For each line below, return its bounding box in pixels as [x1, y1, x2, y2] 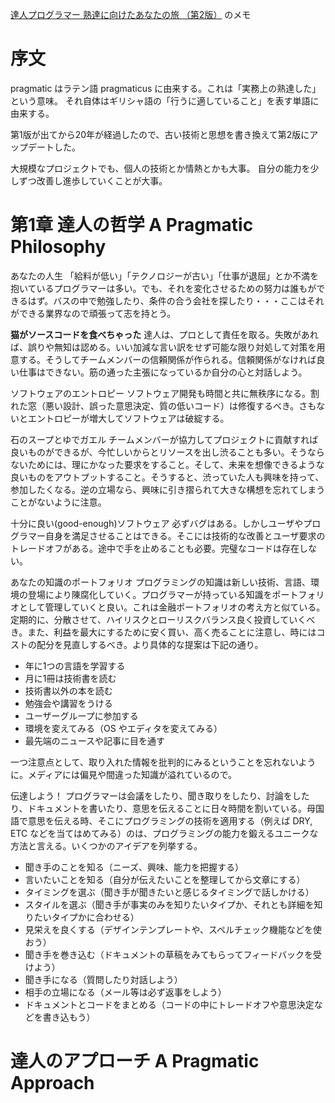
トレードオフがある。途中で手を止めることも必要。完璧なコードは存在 [10, 542, 300, 554]
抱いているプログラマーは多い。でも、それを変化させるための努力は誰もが [10, 282, 317, 294]
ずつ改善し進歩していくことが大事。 [18, 174, 168, 187]
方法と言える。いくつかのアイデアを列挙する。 [10, 839, 203, 852]
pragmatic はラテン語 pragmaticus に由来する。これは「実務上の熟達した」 [10, 82, 322, 94]
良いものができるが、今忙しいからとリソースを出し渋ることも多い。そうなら [10, 446, 325, 458]
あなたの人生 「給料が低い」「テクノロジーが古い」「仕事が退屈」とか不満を [10, 269, 320, 282]
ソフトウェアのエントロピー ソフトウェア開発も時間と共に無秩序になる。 [10, 387, 311, 399]
